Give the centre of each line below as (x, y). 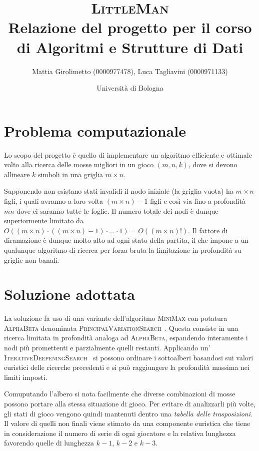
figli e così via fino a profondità (198, 201)
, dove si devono (213, 164)
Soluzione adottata (70, 294)
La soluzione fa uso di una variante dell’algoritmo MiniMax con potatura (116, 318)
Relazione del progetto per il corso (130, 27)
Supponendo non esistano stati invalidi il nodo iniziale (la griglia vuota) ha (119, 191)
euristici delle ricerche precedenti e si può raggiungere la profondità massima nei (127, 367)
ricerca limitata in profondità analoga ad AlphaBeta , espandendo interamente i (126, 338)
